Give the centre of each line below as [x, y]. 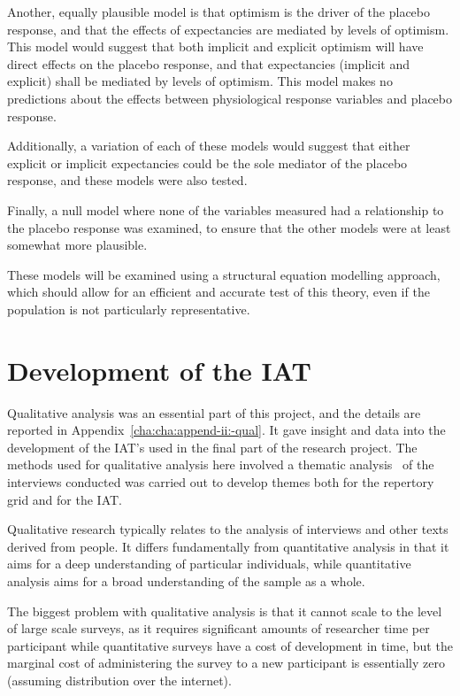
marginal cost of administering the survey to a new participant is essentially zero [226, 663]
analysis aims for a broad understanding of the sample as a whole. [186, 580]
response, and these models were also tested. [127, 180]
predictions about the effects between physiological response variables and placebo [230, 98]
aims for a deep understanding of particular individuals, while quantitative [209, 564]
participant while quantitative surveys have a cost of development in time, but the [230, 645]
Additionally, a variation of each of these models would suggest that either [209, 146]
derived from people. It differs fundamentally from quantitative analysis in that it [228, 546]
